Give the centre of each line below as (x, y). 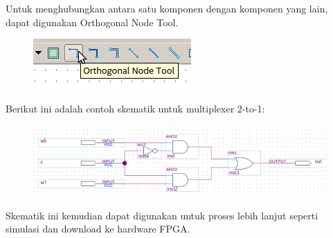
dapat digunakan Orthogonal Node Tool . (92, 22)
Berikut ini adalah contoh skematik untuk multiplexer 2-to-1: (135, 108)
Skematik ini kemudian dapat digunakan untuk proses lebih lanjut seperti (162, 215)
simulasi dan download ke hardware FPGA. (98, 229)
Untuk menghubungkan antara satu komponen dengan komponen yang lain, (167, 8)
